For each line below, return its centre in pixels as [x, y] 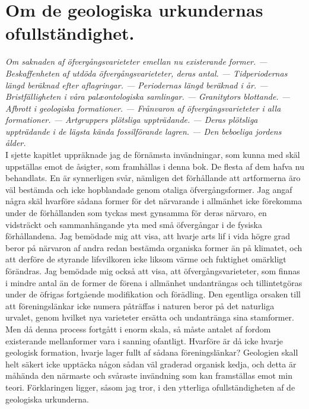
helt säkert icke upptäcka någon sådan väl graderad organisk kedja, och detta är [151, 364]
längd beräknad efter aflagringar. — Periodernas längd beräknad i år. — [137, 85]
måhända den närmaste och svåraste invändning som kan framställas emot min [149, 375]
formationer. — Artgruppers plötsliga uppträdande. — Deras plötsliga [132, 120]
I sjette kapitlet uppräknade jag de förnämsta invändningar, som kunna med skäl [153, 155]
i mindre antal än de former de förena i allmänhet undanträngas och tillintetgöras [154, 282]
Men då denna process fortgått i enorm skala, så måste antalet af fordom [138, 329]
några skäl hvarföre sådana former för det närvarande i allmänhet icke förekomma [154, 201]
